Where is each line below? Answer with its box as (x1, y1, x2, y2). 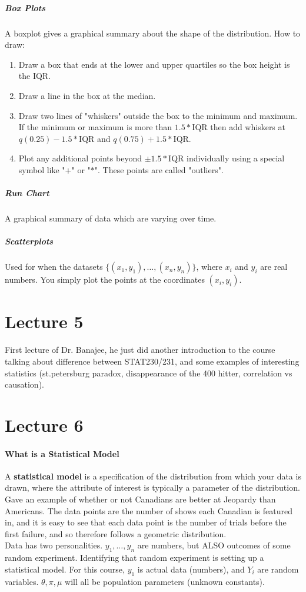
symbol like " (18, 163, 65, 176)
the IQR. (18, 70, 51, 82)
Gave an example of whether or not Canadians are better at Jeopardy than (5, 493, 276, 505)
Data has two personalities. (5, 539, 103, 551)
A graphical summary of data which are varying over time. (5, 212, 217, 224)
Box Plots (5, 1, 46, 14)
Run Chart (5, 187, 49, 199)
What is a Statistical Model (5, 447, 119, 459)
